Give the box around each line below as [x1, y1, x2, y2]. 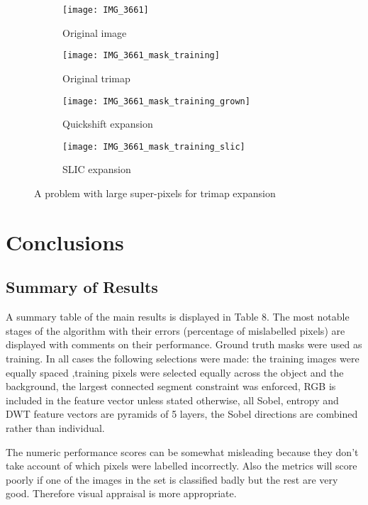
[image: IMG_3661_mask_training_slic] [62, 141, 245, 152]
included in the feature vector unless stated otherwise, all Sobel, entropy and [6, 392, 339, 407]
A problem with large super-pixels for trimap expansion [34, 186, 276, 200]
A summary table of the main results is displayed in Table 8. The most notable [6, 309, 350, 324]
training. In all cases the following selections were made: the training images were [6, 350, 359, 365]
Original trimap [62, 70, 130, 85]
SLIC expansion [62, 162, 131, 177]
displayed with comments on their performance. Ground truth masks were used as [6, 337, 362, 352]
